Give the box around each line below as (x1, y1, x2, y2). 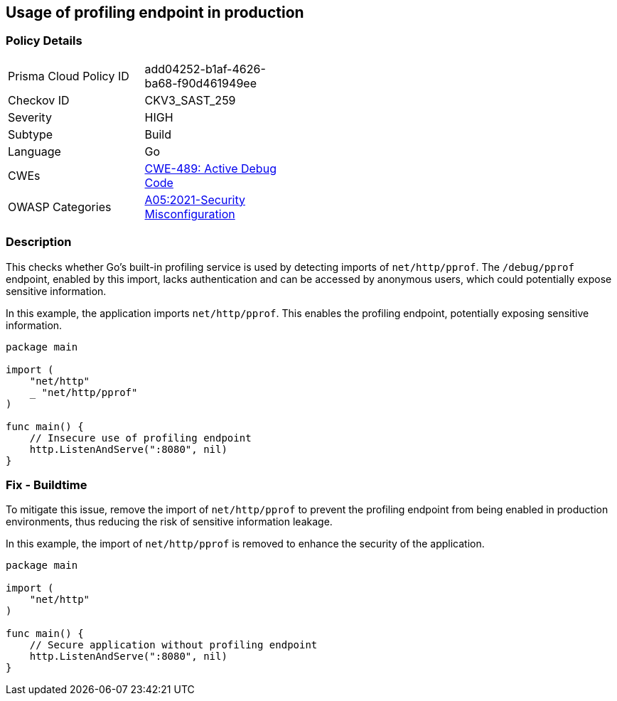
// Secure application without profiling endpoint (29, 639, 318, 651)
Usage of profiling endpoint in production (6, 4, 304, 21)
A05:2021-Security (144, 192, 245, 207)
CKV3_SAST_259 (144, 92, 236, 107)
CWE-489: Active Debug (144, 161, 277, 176)
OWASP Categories (8, 199, 112, 214)
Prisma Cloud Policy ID (8, 68, 129, 83)
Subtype (8, 127, 53, 141)
